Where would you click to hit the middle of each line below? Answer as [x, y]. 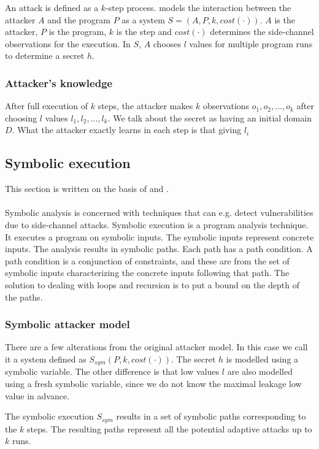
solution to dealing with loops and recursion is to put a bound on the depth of [152, 284]
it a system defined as [46, 359]
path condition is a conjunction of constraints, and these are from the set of [147, 260]
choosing [21, 117]
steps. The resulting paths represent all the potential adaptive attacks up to [170, 428]
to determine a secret [45, 56]
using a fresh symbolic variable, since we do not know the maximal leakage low [153, 383]
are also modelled [260, 371]
